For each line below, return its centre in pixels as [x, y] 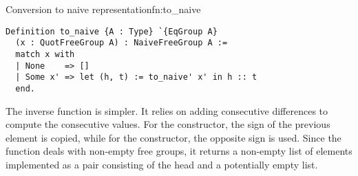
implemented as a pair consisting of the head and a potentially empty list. [162, 164]
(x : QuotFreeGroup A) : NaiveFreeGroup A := [122, 43]
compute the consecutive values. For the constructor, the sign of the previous [168, 124]
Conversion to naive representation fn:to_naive [103, 9]
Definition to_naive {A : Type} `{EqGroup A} [112, 31]
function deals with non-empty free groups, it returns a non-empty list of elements [179, 151]
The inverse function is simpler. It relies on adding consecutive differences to [167, 110]
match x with [45, 54]
